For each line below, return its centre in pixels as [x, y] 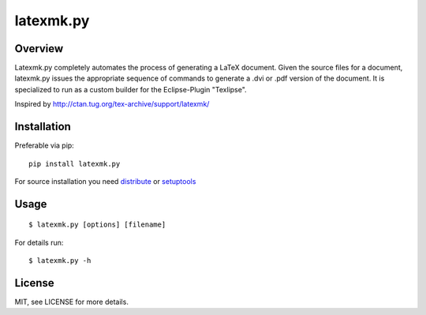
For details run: [39, 242]
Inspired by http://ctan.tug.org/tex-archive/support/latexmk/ [112, 104]
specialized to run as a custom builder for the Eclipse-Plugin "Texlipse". [131, 89]
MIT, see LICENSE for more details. [72, 302]
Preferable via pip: [44, 145]
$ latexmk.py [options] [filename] [97, 225]
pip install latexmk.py [75, 163]
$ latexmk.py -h [60, 261]
